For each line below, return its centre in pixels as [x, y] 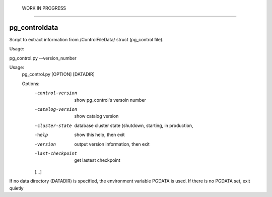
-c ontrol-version [56, 93]
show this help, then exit [99, 135]
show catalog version [96, 116]
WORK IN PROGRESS [44, 8]
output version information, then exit [112, 144]
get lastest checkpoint [97, 160]
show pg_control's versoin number [110, 100]
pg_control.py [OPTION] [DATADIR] [58, 74]
